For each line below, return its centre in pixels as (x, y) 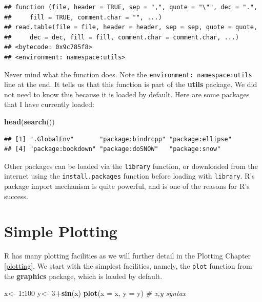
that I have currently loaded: (49, 104)
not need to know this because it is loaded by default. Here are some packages (127, 94)
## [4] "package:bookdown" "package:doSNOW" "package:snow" (113, 149)
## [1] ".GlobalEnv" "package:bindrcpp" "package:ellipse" (118, 139)
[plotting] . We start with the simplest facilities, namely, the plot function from (128, 266)
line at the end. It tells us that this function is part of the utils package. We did (131, 84)
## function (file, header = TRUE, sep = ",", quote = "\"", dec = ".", (131, 7)
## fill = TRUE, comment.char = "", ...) (83, 17)
